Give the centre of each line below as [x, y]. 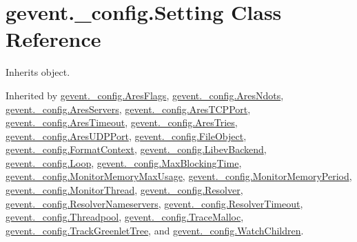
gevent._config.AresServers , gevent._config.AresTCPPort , [128, 109]
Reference [53, 39]
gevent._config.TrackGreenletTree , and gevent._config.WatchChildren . [155, 230]
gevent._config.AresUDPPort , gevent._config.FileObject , [126, 135]
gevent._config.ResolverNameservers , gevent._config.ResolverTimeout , [154, 203]
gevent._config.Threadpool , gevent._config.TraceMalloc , [125, 217]
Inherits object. [38, 72]
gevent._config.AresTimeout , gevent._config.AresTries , [122, 122]
